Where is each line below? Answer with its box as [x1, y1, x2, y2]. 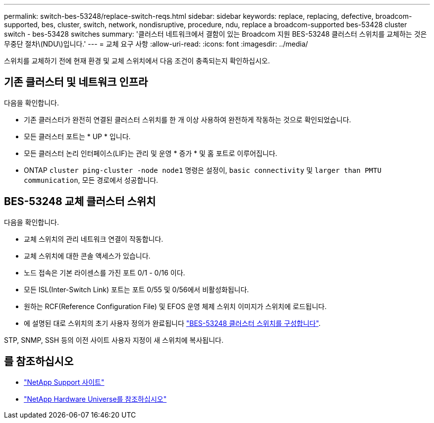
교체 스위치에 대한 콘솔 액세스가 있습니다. [24, 251, 151, 260]
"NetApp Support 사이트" [24, 377, 105, 386]
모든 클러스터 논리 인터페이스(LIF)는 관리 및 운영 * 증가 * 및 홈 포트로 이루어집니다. [24, 149, 277, 158]
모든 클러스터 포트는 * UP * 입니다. [24, 132, 131, 141]
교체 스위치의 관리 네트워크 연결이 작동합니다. [24, 234, 163, 243]
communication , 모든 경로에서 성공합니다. [24, 175, 159, 184]
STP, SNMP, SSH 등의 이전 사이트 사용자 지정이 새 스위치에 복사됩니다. [4, 335, 223, 344]
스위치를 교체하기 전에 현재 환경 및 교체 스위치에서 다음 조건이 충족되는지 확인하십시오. [4, 56, 270, 65]
